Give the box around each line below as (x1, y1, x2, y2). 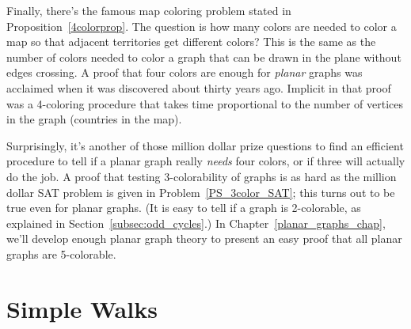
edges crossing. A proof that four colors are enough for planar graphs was (6, 64, 363, 81)
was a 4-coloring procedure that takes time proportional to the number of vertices (6, 95, 403, 112)
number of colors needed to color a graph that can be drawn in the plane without (6, 48, 401, 65)
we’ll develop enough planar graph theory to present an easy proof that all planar (6, 230, 402, 247)
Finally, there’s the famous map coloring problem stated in (6, 2, 291, 18)
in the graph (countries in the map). (6, 111, 182, 127)
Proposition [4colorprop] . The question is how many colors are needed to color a (6, 17, 397, 34)
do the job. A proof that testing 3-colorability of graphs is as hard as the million (6, 168, 397, 184)
